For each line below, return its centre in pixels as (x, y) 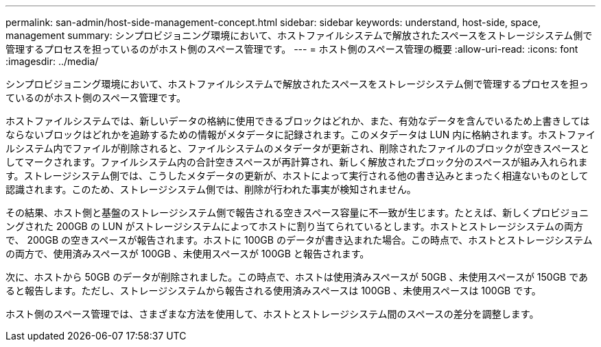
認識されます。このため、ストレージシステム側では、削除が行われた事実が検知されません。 (211, 189)
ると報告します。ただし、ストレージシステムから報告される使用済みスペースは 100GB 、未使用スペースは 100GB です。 (273, 291)
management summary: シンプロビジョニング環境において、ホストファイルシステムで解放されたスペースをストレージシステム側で (299, 35)
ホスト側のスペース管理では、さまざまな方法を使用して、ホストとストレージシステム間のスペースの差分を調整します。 (272, 314)
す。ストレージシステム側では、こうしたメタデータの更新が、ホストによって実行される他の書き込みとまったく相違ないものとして (297, 176)
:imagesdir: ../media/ (52, 61)
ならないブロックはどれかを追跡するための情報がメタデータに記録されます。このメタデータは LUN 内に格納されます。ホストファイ (300, 134)
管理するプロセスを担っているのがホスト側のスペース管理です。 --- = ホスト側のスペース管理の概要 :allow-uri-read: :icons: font (292, 49)
